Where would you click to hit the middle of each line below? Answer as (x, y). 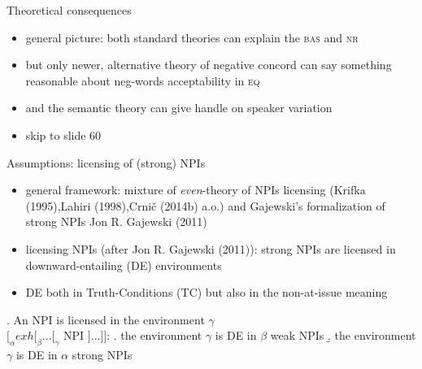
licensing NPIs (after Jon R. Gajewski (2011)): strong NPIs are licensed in (211, 248)
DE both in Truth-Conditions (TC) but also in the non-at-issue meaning (207, 292)
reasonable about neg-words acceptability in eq (143, 80)
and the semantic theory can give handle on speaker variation (179, 108)
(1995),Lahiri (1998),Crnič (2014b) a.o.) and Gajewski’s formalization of (205, 205)
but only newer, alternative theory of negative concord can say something (209, 65)
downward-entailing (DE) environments (124, 265)
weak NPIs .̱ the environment (343, 335)
